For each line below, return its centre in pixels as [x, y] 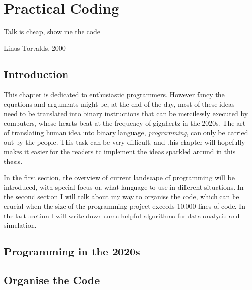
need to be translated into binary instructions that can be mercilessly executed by [126, 113]
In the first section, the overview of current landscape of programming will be [119, 177]
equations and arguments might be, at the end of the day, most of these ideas [119, 104]
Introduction [36, 74]
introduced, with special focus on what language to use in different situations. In [124, 187]
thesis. [13, 161]
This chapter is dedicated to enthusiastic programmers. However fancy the [114, 94]
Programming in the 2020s [72, 251]
